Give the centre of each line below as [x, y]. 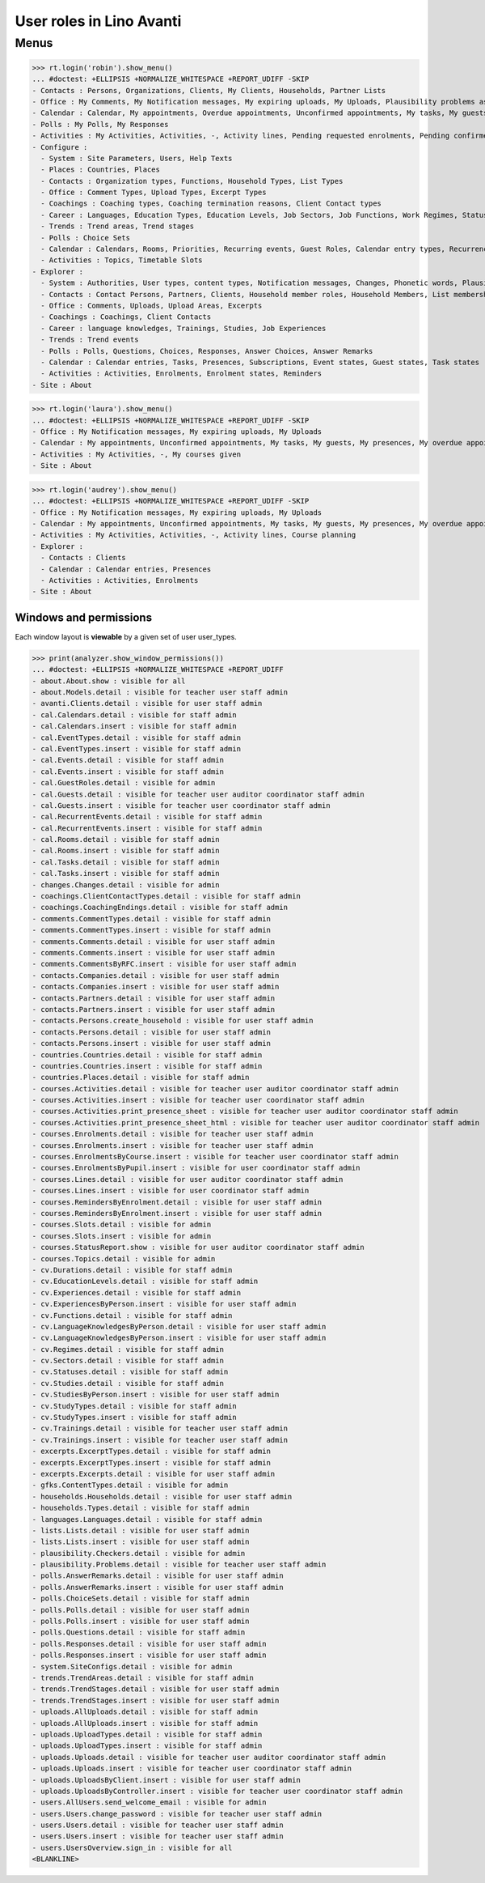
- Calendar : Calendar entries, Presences [126, 569]
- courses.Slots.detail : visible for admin [122, 1225]
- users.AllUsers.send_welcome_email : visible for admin [149, 1802]
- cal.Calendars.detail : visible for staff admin [135, 715]
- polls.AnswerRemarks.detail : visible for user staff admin [158, 1576]
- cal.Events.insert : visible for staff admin [128, 771]
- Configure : [60, 147]
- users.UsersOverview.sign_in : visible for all [132, 1847]
